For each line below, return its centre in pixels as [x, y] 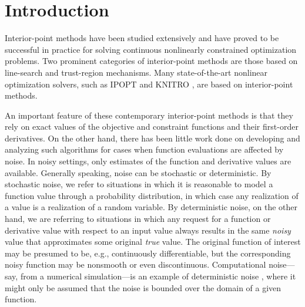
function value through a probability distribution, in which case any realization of [152, 195]
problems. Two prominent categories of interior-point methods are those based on [151, 61]
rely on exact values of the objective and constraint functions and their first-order [152, 126]
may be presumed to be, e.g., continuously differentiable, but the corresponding [148, 253]
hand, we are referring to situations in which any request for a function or [138, 219]
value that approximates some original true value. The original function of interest [153, 242]
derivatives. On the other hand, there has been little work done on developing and [152, 138]
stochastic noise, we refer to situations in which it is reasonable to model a [139, 184]
